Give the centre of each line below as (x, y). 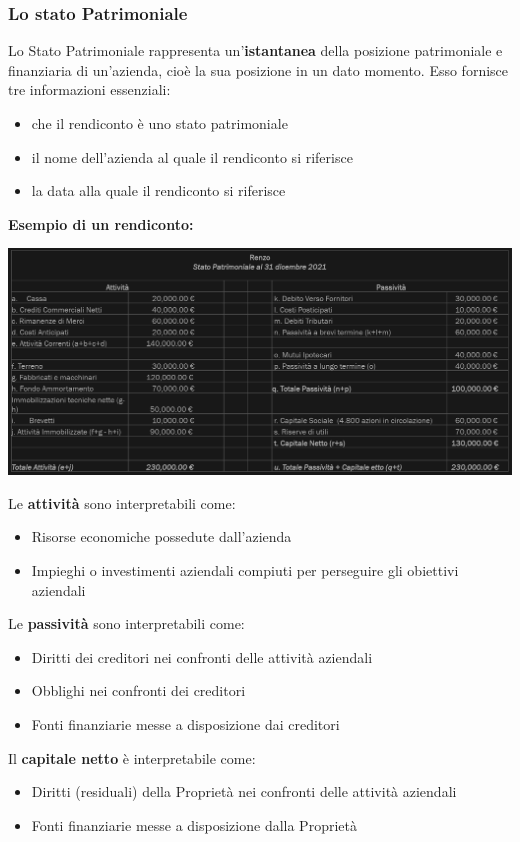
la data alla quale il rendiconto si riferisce (158, 190)
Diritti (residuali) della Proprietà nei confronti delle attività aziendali (244, 791)
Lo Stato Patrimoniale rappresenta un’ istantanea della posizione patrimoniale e (255, 50)
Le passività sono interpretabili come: (126, 623)
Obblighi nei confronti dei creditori (138, 690)
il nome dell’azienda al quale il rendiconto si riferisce (192, 156)
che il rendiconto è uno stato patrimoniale (159, 123)
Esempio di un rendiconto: (101, 223)
